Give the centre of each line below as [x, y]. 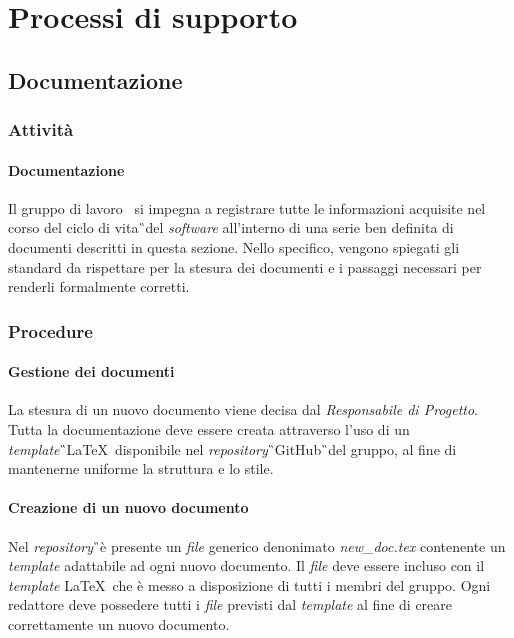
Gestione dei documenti [91, 371]
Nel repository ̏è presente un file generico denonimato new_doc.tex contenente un [257, 545]
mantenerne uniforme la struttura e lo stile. [141, 468]
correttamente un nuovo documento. [119, 623]
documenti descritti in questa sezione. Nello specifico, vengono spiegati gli [234, 246]
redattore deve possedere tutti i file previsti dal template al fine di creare [230, 604]
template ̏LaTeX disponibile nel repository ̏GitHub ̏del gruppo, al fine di [232, 448]
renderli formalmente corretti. [99, 286]
